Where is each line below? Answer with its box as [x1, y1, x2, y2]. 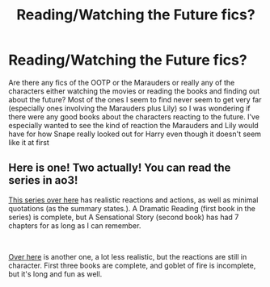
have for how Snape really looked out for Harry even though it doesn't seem [8, 129, 261, 139]
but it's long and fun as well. [8, 268, 103, 279]
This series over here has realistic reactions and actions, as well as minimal [8, 195, 259, 205]
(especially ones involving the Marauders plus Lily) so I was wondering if [8, 103, 251, 113]
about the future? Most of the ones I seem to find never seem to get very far [8, 94, 262, 104]
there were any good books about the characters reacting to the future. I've [8, 111, 260, 122]
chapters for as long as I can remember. [8, 220, 141, 231]
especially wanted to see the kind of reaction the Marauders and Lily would [8, 120, 259, 130]
